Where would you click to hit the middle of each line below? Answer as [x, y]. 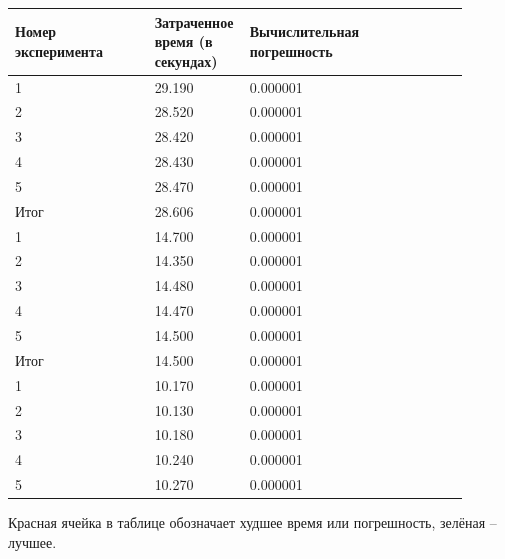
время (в [183, 41]
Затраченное [194, 21]
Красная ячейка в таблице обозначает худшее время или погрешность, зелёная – [252, 522]
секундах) [186, 60]
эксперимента [59, 50]
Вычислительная [304, 31]
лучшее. [32, 541]
